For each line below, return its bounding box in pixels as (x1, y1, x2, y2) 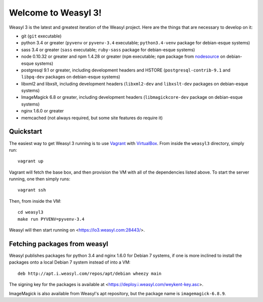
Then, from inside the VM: (9, 198, 61, 204)
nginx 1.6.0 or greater (21, 108, 64, 114)
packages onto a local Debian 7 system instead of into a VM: (9, 259, 131, 265)
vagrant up (18, 159, 44, 164)
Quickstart (9, 127, 42, 136)
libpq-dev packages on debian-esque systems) (21, 74, 120, 80)
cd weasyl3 (18, 210, 44, 215)
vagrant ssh (18, 187, 46, 193)
